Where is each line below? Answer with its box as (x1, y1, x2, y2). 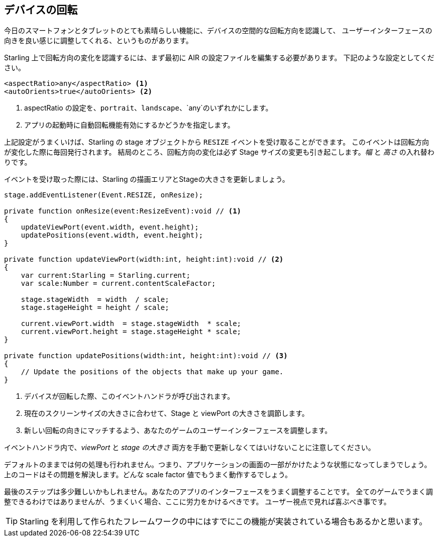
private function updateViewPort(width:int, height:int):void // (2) (4, 255, 284, 264)
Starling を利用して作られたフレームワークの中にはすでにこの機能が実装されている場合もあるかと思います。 (20, 516, 427, 527)
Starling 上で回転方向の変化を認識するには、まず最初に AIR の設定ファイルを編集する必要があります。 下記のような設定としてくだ (4, 53, 434, 62)
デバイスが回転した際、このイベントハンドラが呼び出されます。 (24, 392, 235, 401)
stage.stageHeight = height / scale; (21, 303, 169, 312)
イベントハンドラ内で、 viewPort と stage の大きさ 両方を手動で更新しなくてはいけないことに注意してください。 (4, 443, 375, 452)
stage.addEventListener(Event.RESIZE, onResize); (4, 191, 203, 199)
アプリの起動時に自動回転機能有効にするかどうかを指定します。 (24, 121, 235, 130)
